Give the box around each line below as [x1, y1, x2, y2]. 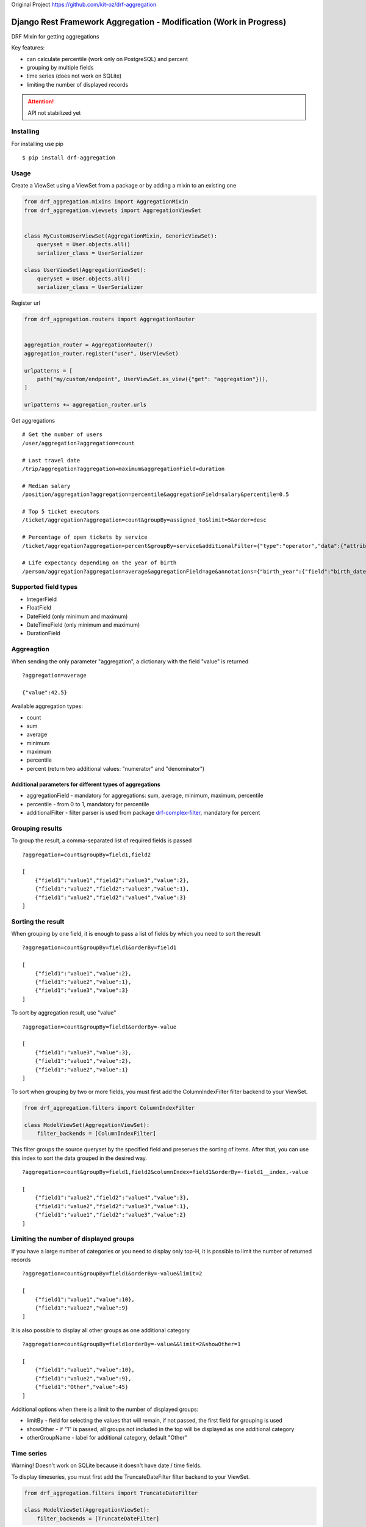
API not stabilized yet [27, 109, 81, 116]
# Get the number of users [22, 431, 103, 438]
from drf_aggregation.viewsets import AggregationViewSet [24, 206, 201, 214]
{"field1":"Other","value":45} [34, 1383, 129, 1391]
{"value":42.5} [22, 689, 68, 696]
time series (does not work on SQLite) [26, 72, 122, 79]
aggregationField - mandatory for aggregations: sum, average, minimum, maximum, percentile [26, 792, 264, 800]
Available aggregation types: [11, 702, 84, 710]
